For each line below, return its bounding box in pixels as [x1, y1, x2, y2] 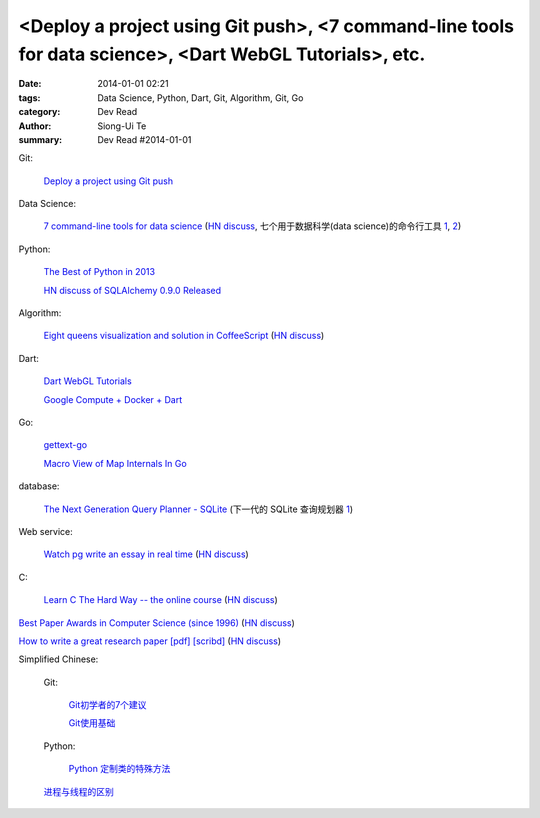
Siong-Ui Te [97, 120, 147, 132]
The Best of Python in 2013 [43, 266, 155, 278]
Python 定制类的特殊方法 [68, 763, 171, 775]
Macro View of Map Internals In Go [43, 457, 187, 469]
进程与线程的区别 [43, 785, 114, 797]
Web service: [18, 525, 74, 537]
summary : [18, 133, 63, 145]
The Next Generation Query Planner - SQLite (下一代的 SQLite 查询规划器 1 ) [43, 503, 354, 515]
